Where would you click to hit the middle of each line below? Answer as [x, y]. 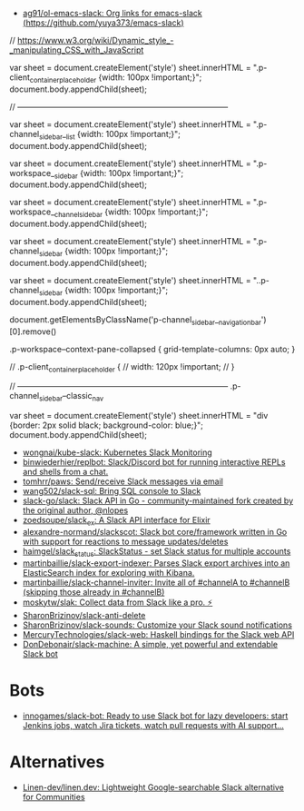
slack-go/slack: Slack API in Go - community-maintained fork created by [158, 501]
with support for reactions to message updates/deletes [125, 541]
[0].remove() [33, 331]
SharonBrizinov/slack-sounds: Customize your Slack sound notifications [157, 625]
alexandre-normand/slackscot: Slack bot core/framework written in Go [155, 531]
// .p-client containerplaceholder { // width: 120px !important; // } [122, 367]
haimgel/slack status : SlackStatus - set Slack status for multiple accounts [157, 552]
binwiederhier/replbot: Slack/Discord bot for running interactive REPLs [154, 462]
